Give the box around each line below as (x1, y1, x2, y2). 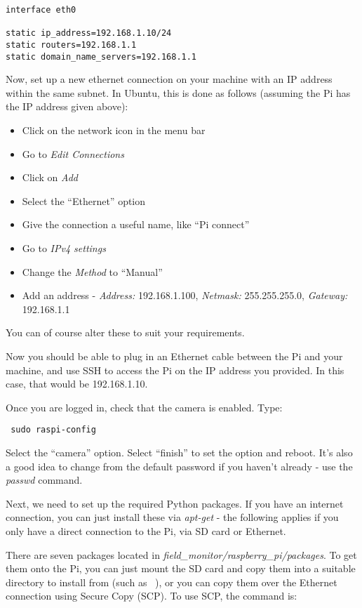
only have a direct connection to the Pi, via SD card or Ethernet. (6, 524, 286, 538)
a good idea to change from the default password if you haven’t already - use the (6, 458, 353, 473)
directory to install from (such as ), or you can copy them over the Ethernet (6, 574, 337, 589)
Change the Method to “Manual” (22, 264, 163, 279)
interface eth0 (6, 5, 76, 15)
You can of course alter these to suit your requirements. (6, 325, 245, 340)
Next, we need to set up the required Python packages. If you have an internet (6, 496, 344, 510)
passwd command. (6, 472, 83, 487)
